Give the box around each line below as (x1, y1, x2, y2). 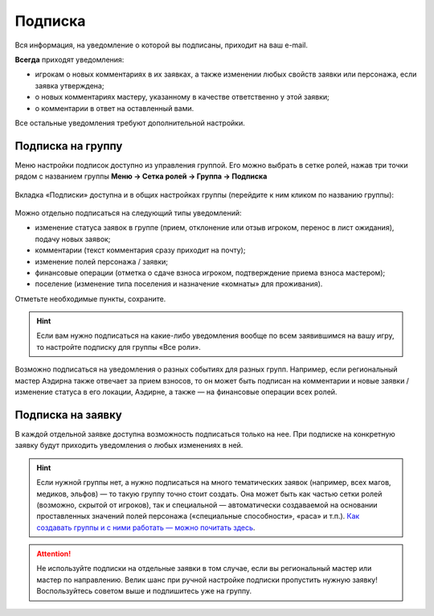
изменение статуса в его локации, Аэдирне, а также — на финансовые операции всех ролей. (14, 387, 338, 397)
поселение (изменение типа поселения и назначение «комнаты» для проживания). (35, 279, 323, 289)
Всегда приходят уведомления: (14, 55, 125, 64)
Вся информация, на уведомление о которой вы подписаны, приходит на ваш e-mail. (14, 40, 309, 50)
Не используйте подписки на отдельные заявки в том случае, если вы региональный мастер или (36, 564, 372, 573)
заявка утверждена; (35, 80, 104, 90)
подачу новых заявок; (35, 234, 111, 244)
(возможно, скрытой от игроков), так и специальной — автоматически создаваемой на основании (36, 499, 378, 510)
